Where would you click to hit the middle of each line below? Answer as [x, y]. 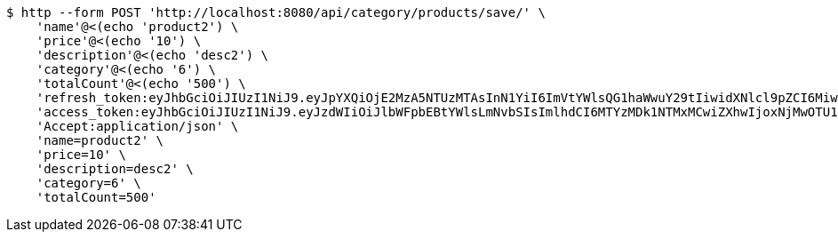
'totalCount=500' [96, 197]
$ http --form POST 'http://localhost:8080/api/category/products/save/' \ [276, 12]
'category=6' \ [88, 183]
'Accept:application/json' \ [137, 126]
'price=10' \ [81, 155]
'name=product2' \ [100, 140]
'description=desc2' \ [115, 169]
